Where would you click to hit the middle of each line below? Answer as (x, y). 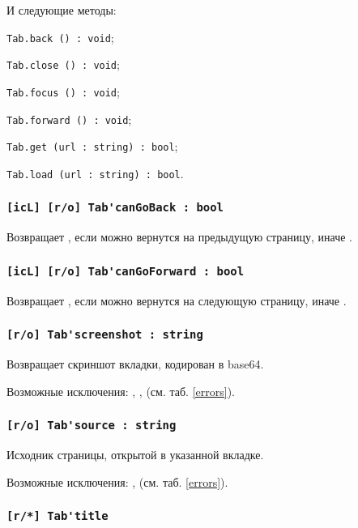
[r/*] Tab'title (58, 516)
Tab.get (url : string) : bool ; (92, 146)
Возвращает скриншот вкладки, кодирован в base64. (135, 364)
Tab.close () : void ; (63, 64)
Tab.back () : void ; (60, 37)
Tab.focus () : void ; (63, 91)
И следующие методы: (62, 10)
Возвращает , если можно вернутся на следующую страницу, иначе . (177, 300)
